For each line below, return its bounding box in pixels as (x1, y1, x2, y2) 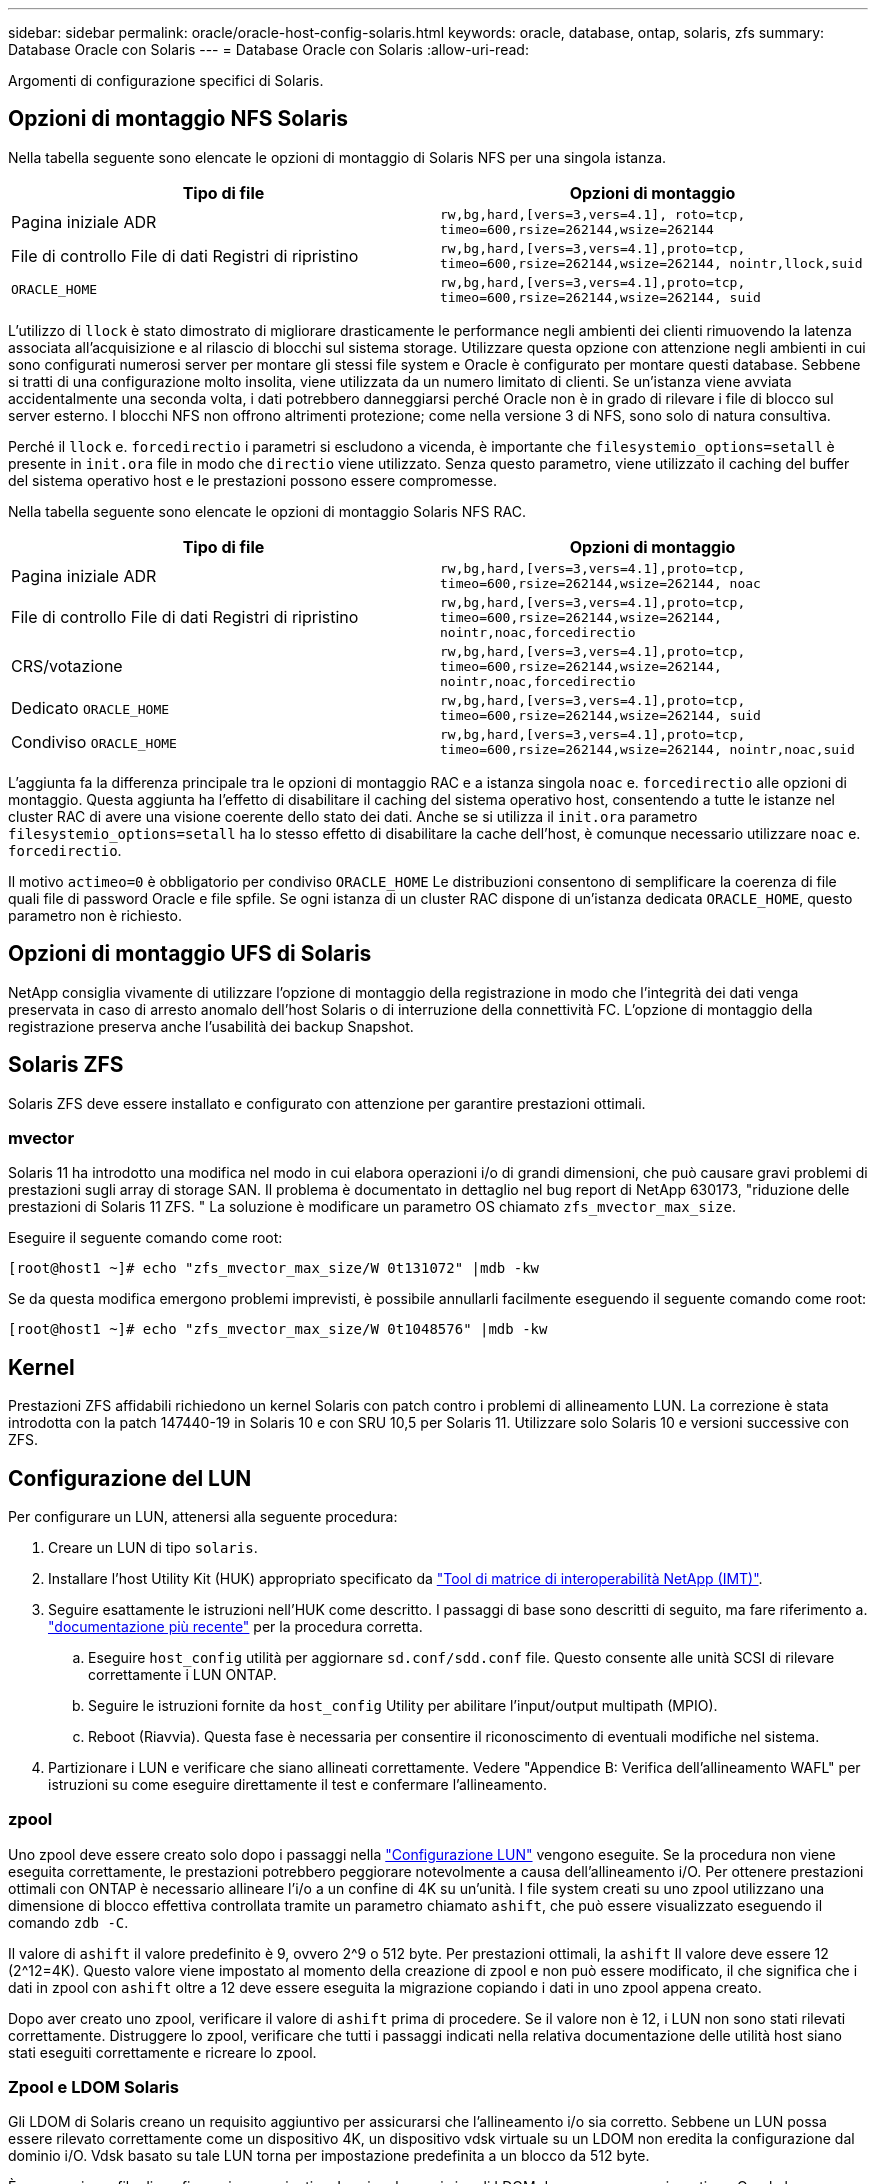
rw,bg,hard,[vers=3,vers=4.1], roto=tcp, (440, 206, 746, 222)
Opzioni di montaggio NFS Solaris (8, 106, 349, 132)
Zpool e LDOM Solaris (8, 2077, 179, 2098)
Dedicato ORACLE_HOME (11, 697, 170, 718)
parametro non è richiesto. (8, 906, 182, 924)
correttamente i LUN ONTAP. (88, 1665, 277, 1683)
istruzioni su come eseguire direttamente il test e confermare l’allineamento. (48, 1775, 547, 1793)
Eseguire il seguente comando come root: (8, 1229, 283, 1247)
